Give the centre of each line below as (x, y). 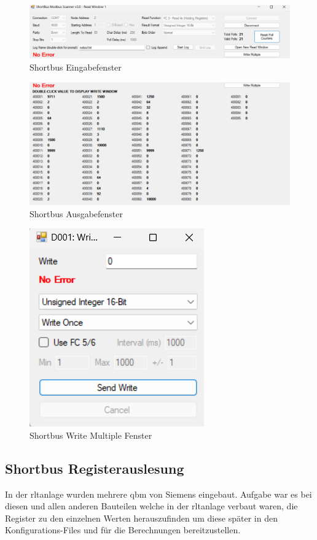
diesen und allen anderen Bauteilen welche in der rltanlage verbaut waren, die (151, 506)
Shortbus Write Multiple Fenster (91, 435)
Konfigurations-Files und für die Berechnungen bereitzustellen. (123, 530)
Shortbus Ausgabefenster (76, 213)
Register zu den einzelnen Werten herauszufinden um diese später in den (141, 518)
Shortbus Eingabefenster (76, 67)
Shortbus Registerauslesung (95, 468)
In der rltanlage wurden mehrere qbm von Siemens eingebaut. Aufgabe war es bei (158, 494)
